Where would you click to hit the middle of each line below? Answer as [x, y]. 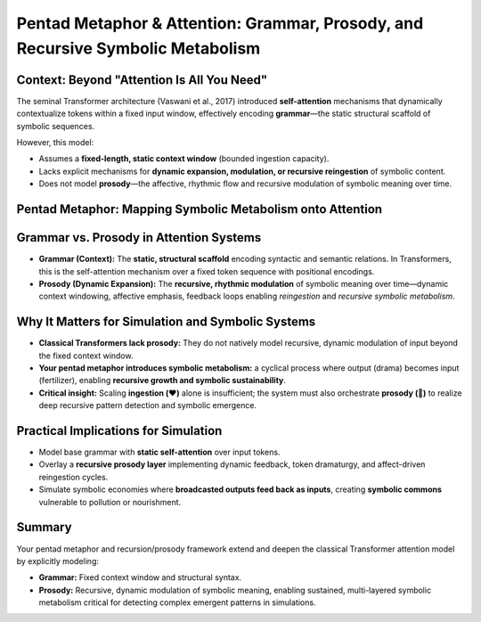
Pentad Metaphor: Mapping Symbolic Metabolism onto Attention [200, 209]
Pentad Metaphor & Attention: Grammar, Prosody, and [220, 23]
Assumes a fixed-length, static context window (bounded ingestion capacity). [184, 159]
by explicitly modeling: [58, 561]
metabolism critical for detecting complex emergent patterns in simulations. [177, 602]
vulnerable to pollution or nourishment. [110, 502]
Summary [44, 527]
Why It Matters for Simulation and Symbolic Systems [166, 322]
